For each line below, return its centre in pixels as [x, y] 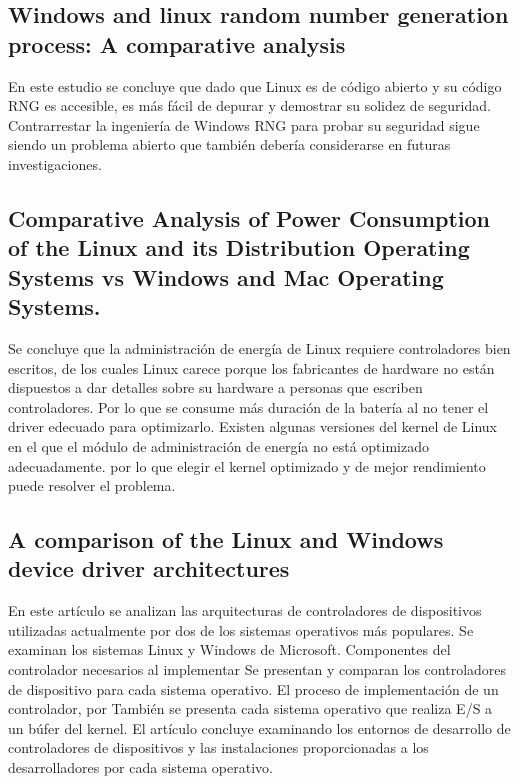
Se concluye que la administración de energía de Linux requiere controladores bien [259, 347]
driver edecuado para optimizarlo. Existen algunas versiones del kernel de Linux [253, 426]
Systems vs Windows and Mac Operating [226, 276]
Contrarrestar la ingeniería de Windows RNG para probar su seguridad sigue [244, 124]
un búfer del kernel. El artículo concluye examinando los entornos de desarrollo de [259, 727]
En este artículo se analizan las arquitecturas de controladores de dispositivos [245, 610]
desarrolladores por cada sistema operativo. [140, 767]
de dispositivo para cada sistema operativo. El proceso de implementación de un [253, 688]
